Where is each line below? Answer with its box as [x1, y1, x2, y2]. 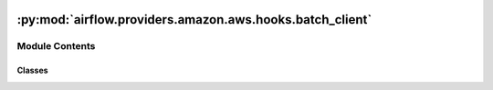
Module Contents [16, 40, 96, 53]
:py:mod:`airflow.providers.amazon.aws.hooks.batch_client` [16, 12, 372, 27]
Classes [16, 65, 49, 76]
